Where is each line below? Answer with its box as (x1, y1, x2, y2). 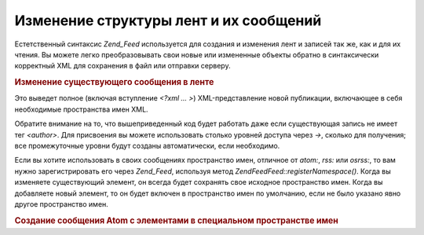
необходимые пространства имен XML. (14, 105, 148, 114)
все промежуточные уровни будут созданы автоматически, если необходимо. (14, 141, 280, 150)
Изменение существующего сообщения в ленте (14, 77, 214, 88)
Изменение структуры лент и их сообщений (14, 12, 322, 29)
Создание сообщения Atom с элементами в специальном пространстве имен (14, 215, 339, 226)
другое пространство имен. (14, 199, 109, 208)
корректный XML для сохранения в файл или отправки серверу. (14, 61, 231, 71)
